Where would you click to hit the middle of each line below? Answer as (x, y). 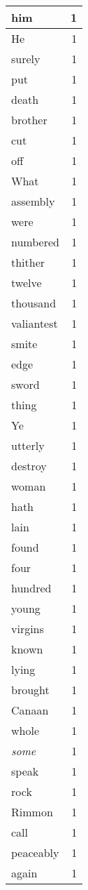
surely (26, 59)
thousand (34, 303)
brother (29, 120)
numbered (35, 242)
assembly (33, 201)
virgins (28, 629)
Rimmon (32, 812)
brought (30, 690)
